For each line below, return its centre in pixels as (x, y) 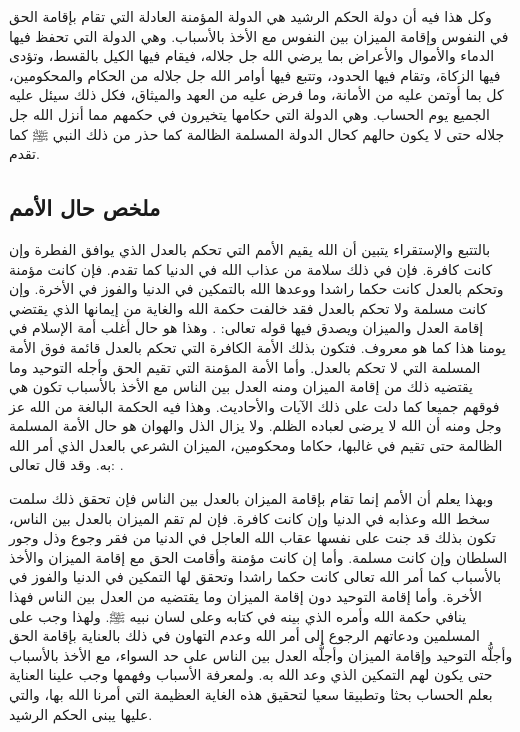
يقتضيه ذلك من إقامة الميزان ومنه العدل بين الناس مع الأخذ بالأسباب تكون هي (241, 386)
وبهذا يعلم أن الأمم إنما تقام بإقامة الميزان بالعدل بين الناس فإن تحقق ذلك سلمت (251, 498)
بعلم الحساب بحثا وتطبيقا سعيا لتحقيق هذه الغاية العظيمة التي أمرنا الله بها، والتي (251, 694)
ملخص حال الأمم (85, 207)
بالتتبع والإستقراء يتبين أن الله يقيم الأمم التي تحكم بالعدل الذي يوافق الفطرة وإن (250, 248)
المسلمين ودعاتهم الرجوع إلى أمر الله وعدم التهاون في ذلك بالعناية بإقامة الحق (244, 635)
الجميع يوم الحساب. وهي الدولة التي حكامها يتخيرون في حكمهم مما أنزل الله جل (250, 113)
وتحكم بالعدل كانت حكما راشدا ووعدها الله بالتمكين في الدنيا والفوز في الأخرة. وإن (256, 288)
